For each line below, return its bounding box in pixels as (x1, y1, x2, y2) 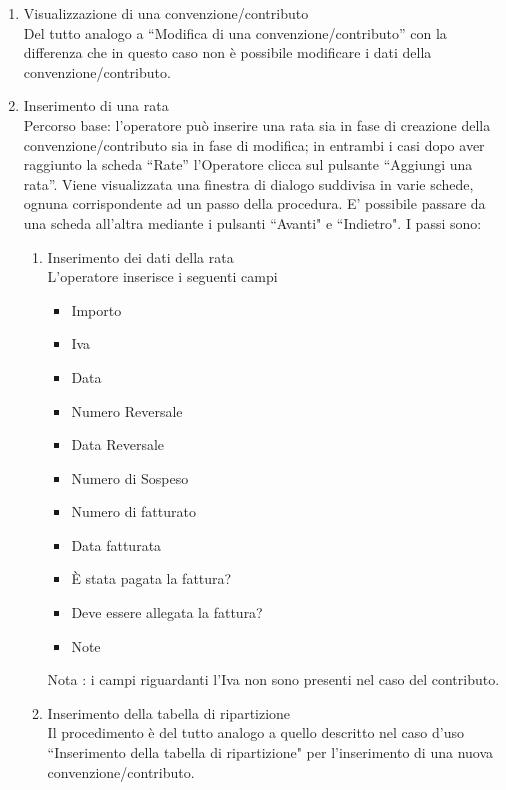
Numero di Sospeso (71, 467, 189, 488)
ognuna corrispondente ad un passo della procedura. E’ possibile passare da (23, 193, 486, 214)
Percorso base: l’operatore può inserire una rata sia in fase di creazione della (23, 114, 491, 135)
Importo (71, 299, 122, 320)
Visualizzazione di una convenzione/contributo (23, 3, 309, 23)
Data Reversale (71, 434, 165, 455)
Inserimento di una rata (23, 95, 169, 116)
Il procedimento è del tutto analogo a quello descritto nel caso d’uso (47, 722, 464, 743)
